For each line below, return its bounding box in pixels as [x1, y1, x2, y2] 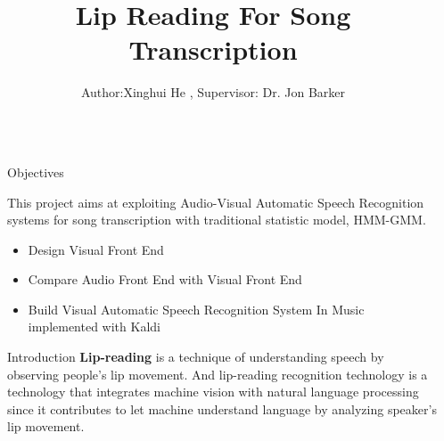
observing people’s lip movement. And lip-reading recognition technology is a [7, 364, 428, 383]
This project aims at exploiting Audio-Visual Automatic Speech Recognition [7, 192, 424, 211]
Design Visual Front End [28, 240, 164, 258]
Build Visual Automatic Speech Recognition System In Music [28, 299, 365, 318]
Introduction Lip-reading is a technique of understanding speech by [7, 347, 384, 366]
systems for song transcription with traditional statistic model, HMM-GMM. [7, 210, 426, 229]
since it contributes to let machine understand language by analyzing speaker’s [7, 399, 437, 418]
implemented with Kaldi [28, 317, 160, 336]
